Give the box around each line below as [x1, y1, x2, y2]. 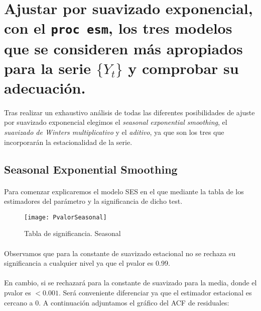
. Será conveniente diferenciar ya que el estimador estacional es [59, 287, 252, 297]
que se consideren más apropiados [4, 38, 243, 58]
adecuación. [4, 77, 86, 98]
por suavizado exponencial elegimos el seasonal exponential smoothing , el [4, 117, 227, 127]
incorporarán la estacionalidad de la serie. [4, 136, 133, 147]
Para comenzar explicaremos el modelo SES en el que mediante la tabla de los [4, 186, 244, 196]
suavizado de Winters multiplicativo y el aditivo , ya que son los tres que [4, 127, 224, 137]
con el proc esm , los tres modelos [4, 18, 232, 38]
